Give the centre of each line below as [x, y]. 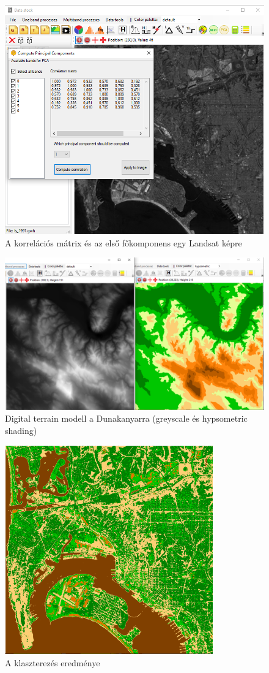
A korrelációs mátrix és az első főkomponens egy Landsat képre [123, 242]
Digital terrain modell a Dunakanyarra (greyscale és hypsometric [126, 418]
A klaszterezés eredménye [53, 662]
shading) [21, 431]
